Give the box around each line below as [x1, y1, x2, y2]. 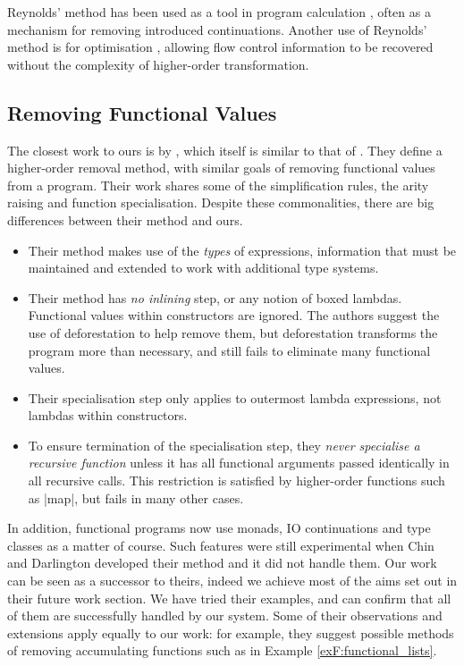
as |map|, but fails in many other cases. [28, 488, 244, 507]
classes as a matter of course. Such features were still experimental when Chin [7, 535, 434, 554]
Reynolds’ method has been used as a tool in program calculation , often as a [7, 3, 431, 21]
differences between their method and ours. [7, 210, 243, 229]
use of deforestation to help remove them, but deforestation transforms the [28, 323, 438, 341]
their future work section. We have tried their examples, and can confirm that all [7, 588, 451, 607]
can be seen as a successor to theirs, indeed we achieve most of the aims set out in [7, 571, 458, 590]
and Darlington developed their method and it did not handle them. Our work [7, 553, 437, 572]
